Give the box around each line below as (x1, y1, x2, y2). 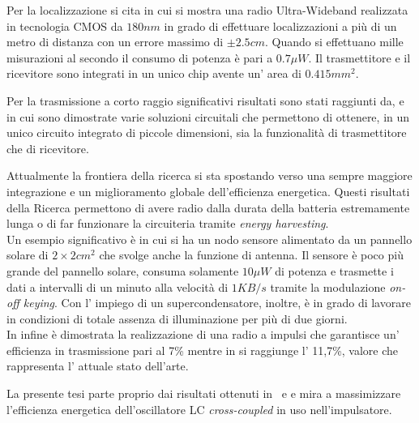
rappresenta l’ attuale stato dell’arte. (6, 357, 189, 374)
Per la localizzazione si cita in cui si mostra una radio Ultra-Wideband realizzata (6, 2, 408, 18)
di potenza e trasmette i (275, 262, 394, 279)
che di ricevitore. (6, 139, 89, 156)
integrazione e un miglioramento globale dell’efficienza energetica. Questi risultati (6, 182, 410, 199)
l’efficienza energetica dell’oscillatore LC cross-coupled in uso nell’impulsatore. (6, 400, 392, 417)
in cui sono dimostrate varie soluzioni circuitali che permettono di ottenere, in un (6, 108, 410, 125)
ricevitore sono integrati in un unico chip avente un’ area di (6, 65, 301, 82)
